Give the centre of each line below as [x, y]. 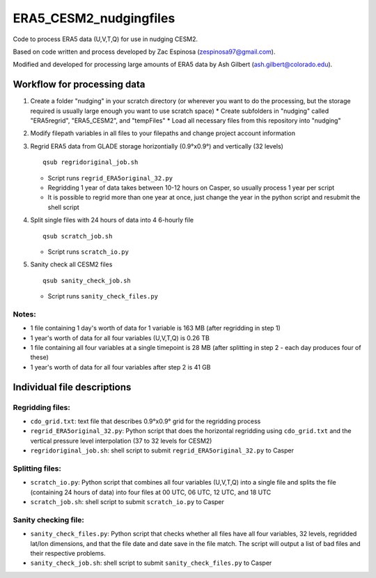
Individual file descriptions [72, 387]
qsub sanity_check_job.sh [87, 280]
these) [39, 357]
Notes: [24, 314]
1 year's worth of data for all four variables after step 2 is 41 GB [120, 367]
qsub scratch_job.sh [78, 236]
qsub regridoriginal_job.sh [91, 162]
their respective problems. [68, 553]
